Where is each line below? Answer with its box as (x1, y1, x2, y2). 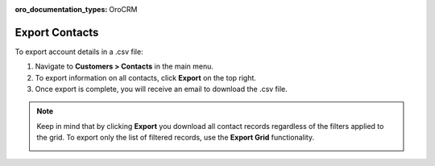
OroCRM (109, 5, 138, 14)
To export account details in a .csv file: (14, 47, 144, 56)
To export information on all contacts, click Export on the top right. (35, 73, 257, 82)
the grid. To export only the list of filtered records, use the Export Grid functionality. (36, 133, 314, 143)
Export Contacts (14, 25, 99, 39)
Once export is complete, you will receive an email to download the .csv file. (35, 85, 288, 94)
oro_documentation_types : (14, 5, 108, 14)
